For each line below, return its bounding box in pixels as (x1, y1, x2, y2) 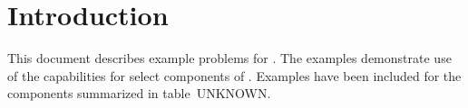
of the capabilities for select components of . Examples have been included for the (7, 66, 462, 85)
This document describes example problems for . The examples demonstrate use (7, 49, 452, 67)
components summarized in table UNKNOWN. (7, 84, 271, 103)
